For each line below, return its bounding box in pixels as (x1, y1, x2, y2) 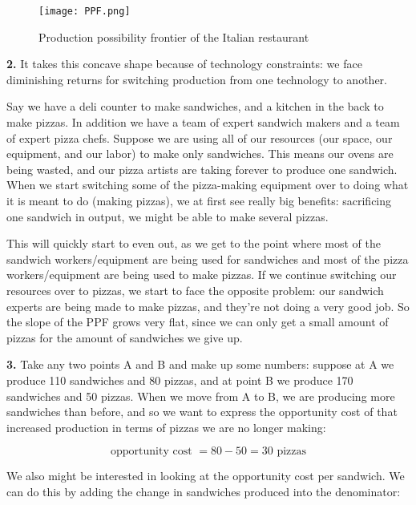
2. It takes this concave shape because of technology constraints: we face (6, 55, 362, 72)
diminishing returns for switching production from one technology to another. (6, 71, 387, 87)
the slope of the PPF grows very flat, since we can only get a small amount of (6, 313, 389, 330)
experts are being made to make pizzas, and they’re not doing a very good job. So (6, 297, 410, 314)
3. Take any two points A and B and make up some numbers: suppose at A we (6, 356, 394, 373)
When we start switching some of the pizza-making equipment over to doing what (6, 176, 409, 193)
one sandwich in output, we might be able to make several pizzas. (6, 208, 329, 224)
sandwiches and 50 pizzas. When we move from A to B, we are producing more (6, 387, 395, 404)
